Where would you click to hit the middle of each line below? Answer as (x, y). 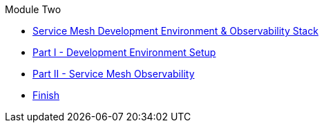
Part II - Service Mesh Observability (114, 74)
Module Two (33, 9)
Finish (46, 95)
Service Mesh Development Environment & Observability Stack (175, 31)
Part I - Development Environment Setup (124, 52)
